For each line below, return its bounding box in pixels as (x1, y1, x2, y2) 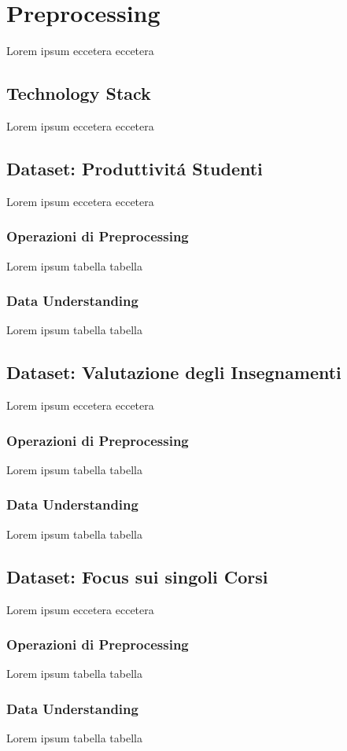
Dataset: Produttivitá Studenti (6, 156, 263, 180)
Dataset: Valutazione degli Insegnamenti (6, 360, 341, 385)
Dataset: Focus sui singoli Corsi (6, 564, 268, 588)
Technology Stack (6, 81, 151, 105)
